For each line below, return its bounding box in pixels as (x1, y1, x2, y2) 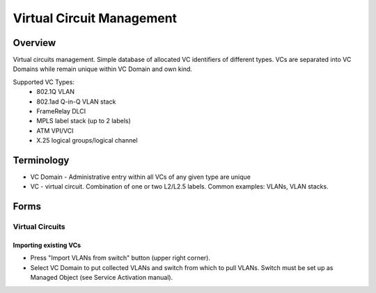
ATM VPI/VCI (36, 126, 74, 135)
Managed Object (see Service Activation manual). (30, 274, 173, 282)
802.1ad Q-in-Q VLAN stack (36, 97, 116, 106)
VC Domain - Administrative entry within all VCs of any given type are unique (30, 173, 251, 181)
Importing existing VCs (13, 241, 81, 250)
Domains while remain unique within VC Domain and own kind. (13, 65, 193, 73)
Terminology (13, 155, 70, 166)
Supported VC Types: (13, 77, 75, 86)
